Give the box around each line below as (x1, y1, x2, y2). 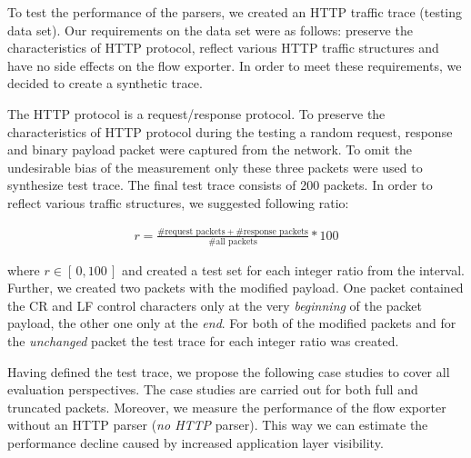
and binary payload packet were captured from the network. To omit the (7, 140, 413, 159)
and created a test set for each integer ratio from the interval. (122, 260, 465, 279)
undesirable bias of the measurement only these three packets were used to (7, 157, 423, 176)
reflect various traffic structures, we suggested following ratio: (7, 193, 349, 212)
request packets (165, 226, 225, 236)
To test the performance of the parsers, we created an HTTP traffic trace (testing (7, 3, 463, 21)
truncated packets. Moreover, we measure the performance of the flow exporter (7, 397, 446, 416)
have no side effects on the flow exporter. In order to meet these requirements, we (7, 55, 462, 75)
